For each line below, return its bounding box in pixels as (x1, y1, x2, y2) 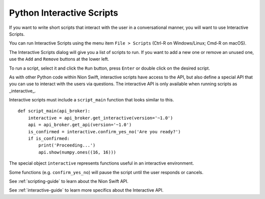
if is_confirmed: (27, 136, 70, 142)
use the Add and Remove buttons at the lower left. (9, 56, 109, 62)
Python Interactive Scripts (9, 7, 118, 18)
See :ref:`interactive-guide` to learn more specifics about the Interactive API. (9, 187, 164, 193)
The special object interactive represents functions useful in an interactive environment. (9, 160, 194, 166)
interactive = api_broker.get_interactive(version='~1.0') (27, 115, 173, 121)
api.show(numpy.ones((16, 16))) (38, 149, 116, 155)
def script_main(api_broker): (18, 108, 91, 114)
